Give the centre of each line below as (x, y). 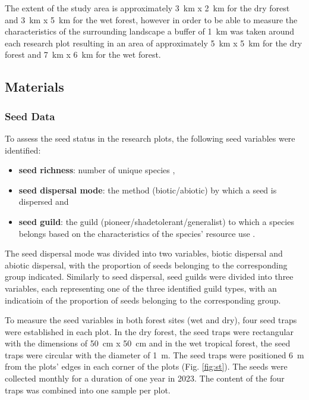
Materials (34, 87)
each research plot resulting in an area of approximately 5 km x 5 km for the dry (154, 43)
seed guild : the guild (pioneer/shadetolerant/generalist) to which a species (156, 221)
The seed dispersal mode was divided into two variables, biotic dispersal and (144, 253)
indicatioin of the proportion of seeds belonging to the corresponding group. (143, 300)
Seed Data (30, 116)
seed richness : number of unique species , (97, 170)
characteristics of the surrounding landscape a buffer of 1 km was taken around (150, 31)
